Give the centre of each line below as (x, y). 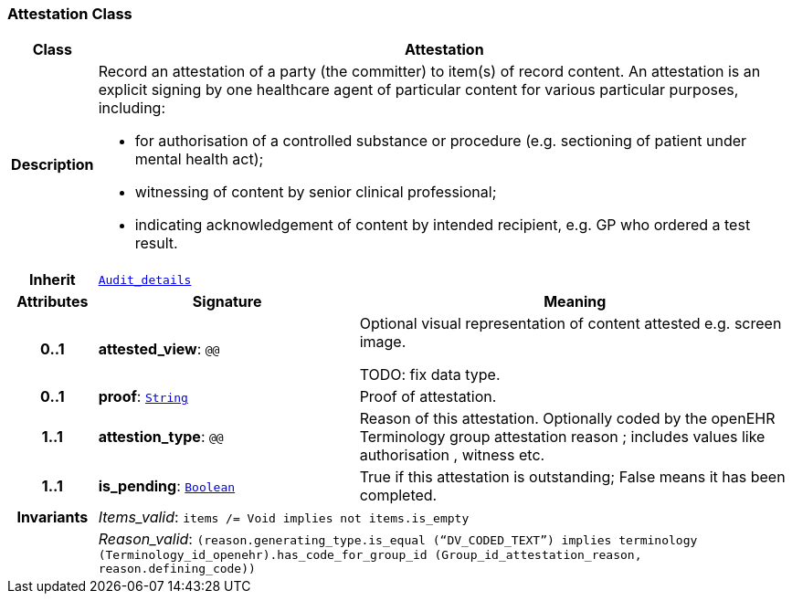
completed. (398, 496)
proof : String (143, 397)
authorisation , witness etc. (452, 455)
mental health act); (199, 159)
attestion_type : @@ (161, 437)
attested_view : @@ (159, 349)
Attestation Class (70, 14)
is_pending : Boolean (167, 486)
